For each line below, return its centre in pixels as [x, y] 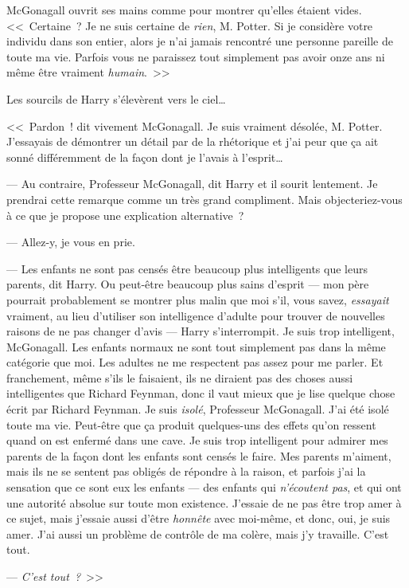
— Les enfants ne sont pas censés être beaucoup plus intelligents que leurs [187, 268]
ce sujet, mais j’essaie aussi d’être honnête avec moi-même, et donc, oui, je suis [199, 518]
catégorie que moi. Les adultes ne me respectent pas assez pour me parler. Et [195, 362]
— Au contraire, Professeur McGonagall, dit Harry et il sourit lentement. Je [192, 184]
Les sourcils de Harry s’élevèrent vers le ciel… [116, 98]
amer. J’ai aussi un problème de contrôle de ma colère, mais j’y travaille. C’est [198, 533]
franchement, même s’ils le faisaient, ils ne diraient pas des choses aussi [180, 377]
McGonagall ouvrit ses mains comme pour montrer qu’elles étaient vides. [184, 10]
